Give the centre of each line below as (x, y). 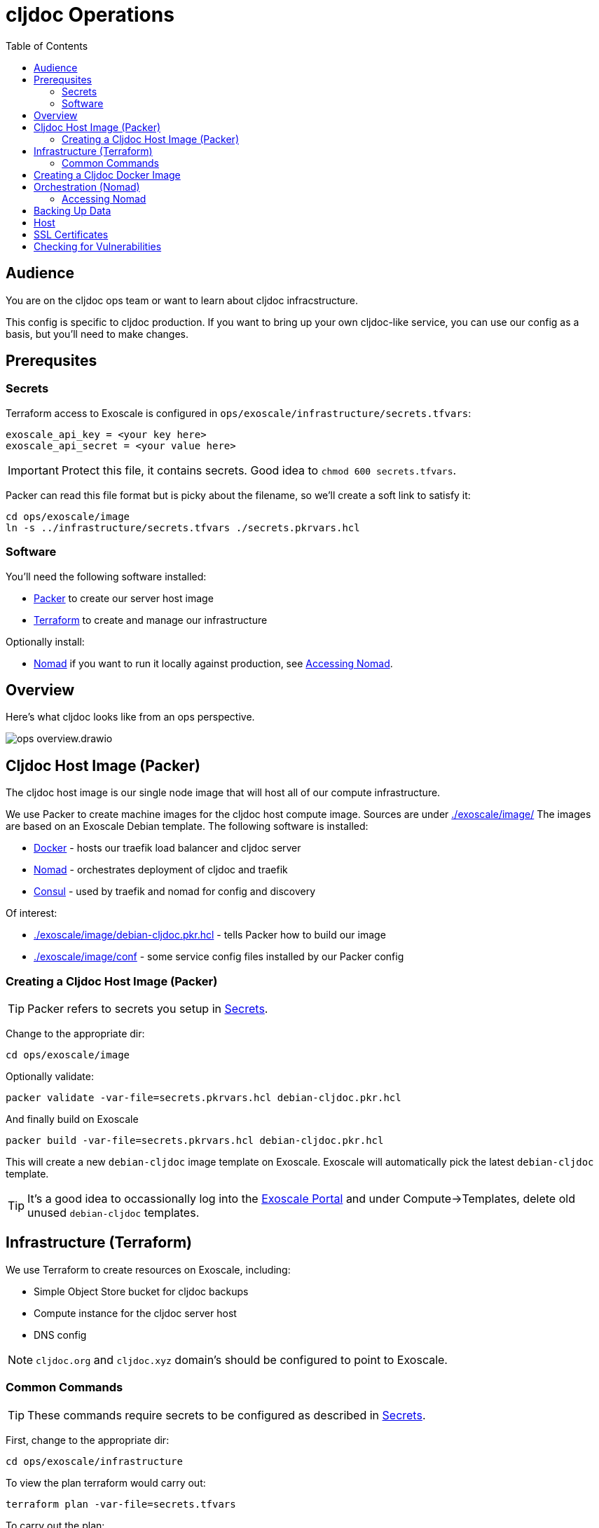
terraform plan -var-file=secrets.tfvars (121, 1504)
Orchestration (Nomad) (87, 186)
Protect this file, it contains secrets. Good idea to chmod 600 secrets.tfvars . (259, 470)
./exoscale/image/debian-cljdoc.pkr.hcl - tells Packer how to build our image (210, 935)
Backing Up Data (73, 210)
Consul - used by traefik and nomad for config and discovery (175, 892)
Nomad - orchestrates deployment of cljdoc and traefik (161, 870)
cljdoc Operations (90, 15)
